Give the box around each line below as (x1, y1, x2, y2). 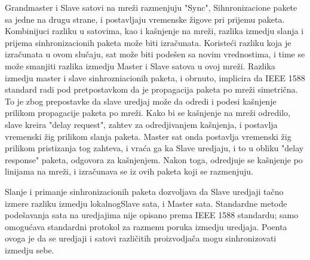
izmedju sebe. (5, 243, 54, 256)
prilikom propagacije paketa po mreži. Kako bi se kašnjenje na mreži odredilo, (5, 106, 290, 119)
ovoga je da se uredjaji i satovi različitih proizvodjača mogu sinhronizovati (5, 232, 277, 244)
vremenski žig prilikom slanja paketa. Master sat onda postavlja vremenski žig (5, 130, 291, 142)
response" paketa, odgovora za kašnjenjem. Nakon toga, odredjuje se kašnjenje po (5, 153, 303, 166)
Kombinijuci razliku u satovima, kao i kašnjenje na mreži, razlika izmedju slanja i (5, 25, 304, 37)
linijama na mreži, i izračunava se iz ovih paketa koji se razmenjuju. (5, 165, 253, 178)
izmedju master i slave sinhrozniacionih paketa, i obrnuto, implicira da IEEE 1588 (5, 71, 305, 84)
